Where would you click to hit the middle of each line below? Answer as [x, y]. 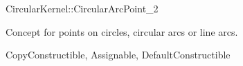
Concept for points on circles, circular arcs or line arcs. [122, 31]
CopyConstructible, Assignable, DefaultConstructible [118, 55]
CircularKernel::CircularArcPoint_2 [82, 8]
